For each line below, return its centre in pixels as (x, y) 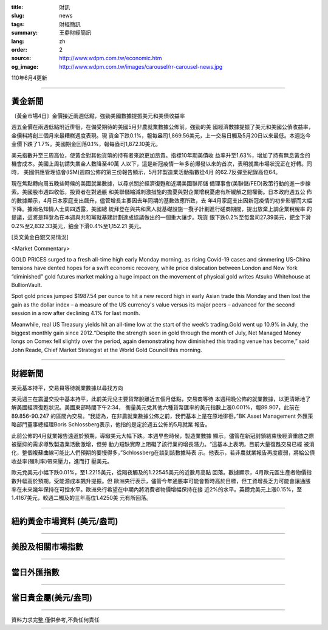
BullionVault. (27, 285)
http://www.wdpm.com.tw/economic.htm (111, 58)
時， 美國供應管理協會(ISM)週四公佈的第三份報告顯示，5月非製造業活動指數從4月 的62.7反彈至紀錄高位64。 (146, 172)
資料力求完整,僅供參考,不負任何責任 (56, 620)
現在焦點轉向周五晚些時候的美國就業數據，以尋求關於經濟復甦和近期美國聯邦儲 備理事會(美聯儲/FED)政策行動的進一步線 (161, 183)
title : (17, 7)
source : (21, 58)
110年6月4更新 (29, 78)
